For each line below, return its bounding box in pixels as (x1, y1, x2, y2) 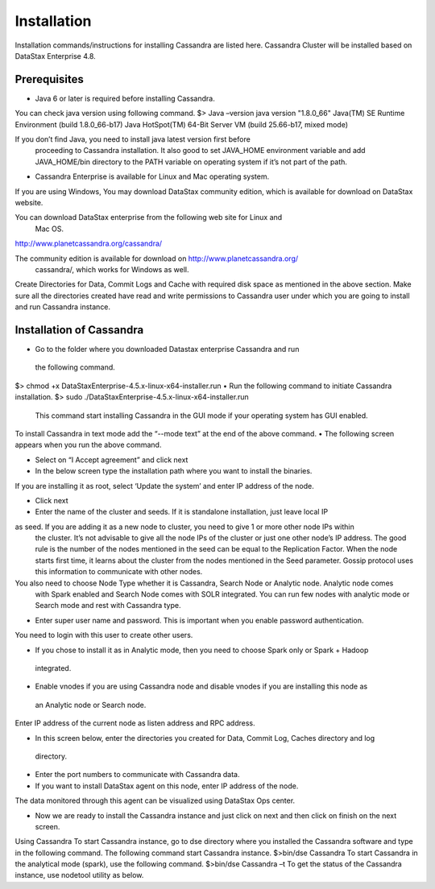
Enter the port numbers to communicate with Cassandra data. (35, 770, 241, 779)
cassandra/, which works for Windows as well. (35, 264, 189, 274)
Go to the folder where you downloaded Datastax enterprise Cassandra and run (35, 345, 300, 354)
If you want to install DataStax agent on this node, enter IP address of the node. (35, 781, 299, 791)
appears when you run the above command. (14, 440, 162, 450)
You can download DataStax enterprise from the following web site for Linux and (14, 213, 283, 222)
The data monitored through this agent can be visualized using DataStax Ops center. (14, 796, 296, 805)
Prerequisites (14, 72, 84, 86)
